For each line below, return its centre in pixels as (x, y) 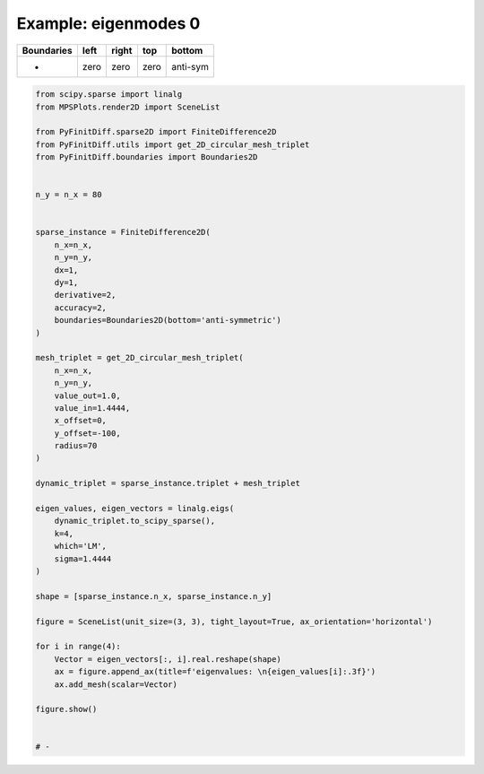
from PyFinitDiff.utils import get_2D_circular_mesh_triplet (173, 144)
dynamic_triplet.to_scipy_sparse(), (134, 521)
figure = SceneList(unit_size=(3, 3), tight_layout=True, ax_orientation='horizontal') (234, 622)
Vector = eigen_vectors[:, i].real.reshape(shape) (168, 659)
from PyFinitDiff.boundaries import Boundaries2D (147, 157)
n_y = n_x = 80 (69, 195)
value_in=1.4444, (92, 408)
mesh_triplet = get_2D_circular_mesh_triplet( (139, 358)
